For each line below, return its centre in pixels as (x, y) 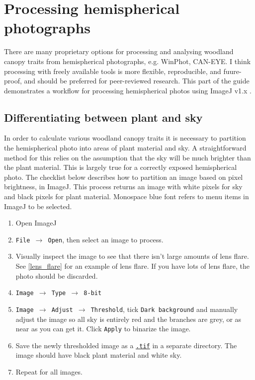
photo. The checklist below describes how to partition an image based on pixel (124, 177)
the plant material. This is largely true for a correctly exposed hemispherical (121, 167)
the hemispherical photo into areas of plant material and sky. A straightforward (125, 148)
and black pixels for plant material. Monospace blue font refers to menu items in (127, 196)
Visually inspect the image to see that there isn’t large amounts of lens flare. (132, 256)
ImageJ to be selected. (38, 206)
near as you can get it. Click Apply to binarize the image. (103, 329)
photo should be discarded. (57, 275)
